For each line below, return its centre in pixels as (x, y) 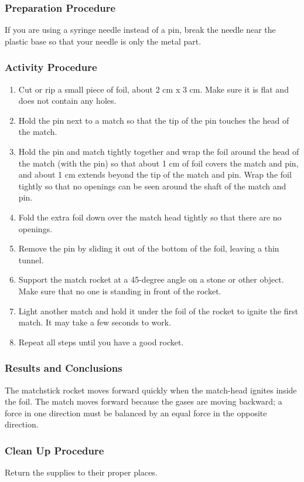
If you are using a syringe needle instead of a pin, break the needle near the (140, 30)
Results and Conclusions (64, 368)
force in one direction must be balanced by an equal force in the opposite (136, 413)
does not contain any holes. (67, 101)
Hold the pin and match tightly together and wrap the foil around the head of (159, 151)
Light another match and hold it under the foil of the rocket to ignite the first (158, 310)
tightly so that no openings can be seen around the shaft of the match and (152, 186)
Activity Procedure (51, 67)
